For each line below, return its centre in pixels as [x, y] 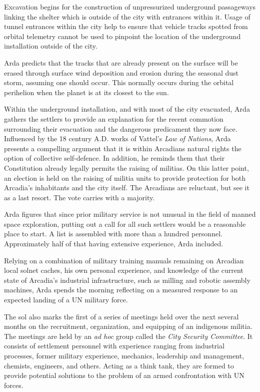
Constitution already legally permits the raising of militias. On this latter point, [126, 167]
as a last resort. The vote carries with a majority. [79, 197]
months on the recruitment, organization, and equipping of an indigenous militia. [128, 326]
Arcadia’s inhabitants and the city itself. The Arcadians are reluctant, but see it [127, 187]
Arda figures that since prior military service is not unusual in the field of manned [130, 214]
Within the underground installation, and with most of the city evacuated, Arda [127, 109]
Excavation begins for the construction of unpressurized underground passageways [130, 7]
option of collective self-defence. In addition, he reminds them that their [114, 158]
